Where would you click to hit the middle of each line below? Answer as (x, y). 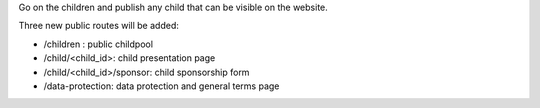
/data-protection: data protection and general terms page (161, 86)
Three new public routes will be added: (98, 26)
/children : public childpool (98, 44)
